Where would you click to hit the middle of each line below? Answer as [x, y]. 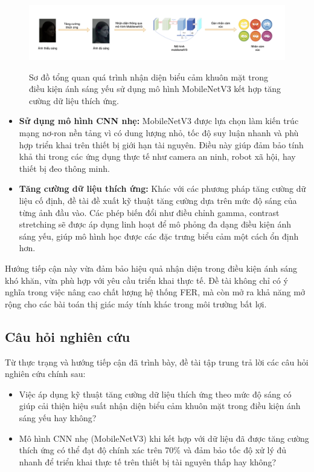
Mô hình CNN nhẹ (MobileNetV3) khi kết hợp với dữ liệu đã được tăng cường [164, 438]
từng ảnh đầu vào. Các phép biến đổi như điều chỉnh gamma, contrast [149, 212]
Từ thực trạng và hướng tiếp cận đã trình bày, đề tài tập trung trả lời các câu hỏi [157, 362]
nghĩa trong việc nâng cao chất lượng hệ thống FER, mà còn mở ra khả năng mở [155, 292]
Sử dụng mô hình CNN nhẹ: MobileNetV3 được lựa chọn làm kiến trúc [159, 121]
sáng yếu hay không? [58, 417]
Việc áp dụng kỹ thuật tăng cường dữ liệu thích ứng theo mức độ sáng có [155, 394]
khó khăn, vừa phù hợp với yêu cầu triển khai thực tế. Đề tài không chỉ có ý [146, 280]
